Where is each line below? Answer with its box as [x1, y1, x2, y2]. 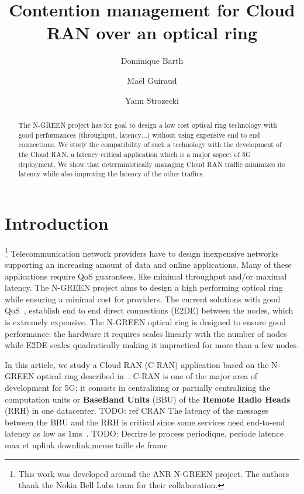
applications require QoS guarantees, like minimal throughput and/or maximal [5, 270, 287, 282]
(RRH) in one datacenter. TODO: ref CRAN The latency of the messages [5, 404, 269, 417]
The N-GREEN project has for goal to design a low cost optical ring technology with [18, 120, 277, 130]
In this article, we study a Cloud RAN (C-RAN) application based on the [5, 358, 269, 370]
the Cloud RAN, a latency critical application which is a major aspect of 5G [18, 149, 251, 159]
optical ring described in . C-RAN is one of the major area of [37, 370, 258, 382]
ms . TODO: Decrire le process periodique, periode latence [72, 427, 284, 440]
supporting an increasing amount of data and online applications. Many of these [5, 258, 292, 271]
